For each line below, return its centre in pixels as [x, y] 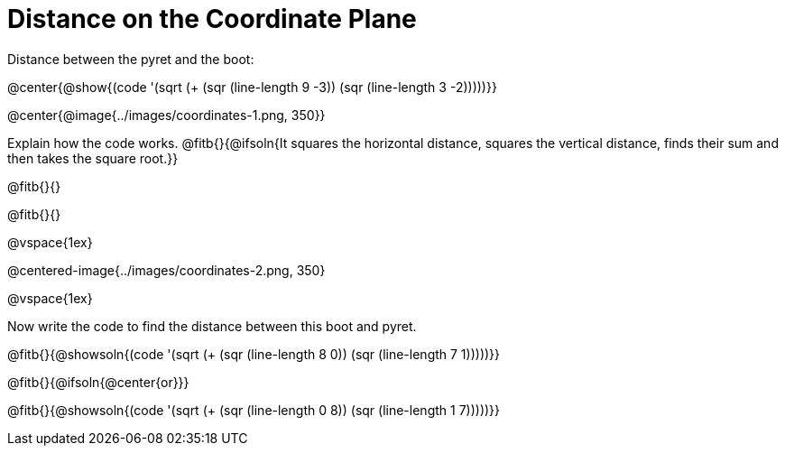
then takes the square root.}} [93, 158]
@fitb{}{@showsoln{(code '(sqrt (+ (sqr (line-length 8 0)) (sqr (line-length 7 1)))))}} [254, 354]
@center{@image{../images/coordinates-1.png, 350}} [166, 115]
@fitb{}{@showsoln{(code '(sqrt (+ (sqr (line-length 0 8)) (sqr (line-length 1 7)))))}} [254, 410]
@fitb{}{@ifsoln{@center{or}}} [98, 382]
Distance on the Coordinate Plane [212, 19]
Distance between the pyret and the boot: [131, 59]
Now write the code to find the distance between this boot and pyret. [212, 326]
